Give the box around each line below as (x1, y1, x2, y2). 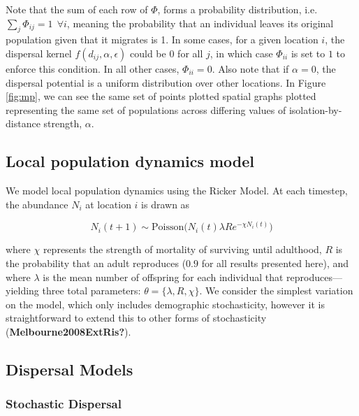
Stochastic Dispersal (6, 395, 122, 413)
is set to (291, 45, 325, 60)
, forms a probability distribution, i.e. (157, 2, 318, 16)
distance (6, 116, 41, 131)
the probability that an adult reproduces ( (6, 255, 186, 270)
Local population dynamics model (6, 150, 255, 172)
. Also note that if (212, 61, 289, 76)
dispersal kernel (6, 45, 72, 60)
